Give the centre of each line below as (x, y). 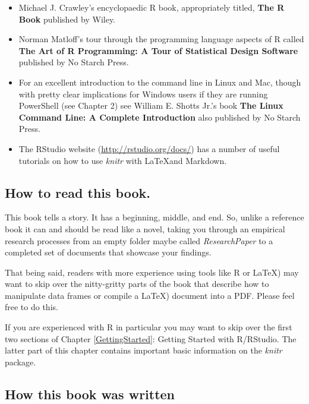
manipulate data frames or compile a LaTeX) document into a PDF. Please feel (150, 295)
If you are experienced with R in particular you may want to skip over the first (149, 327)
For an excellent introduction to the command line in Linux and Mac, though (160, 82)
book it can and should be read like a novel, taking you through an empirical (145, 228)
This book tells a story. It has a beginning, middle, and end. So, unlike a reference (154, 217)
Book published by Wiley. (67, 19)
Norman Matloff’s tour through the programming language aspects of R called (161, 39)
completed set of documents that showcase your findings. (108, 252)
